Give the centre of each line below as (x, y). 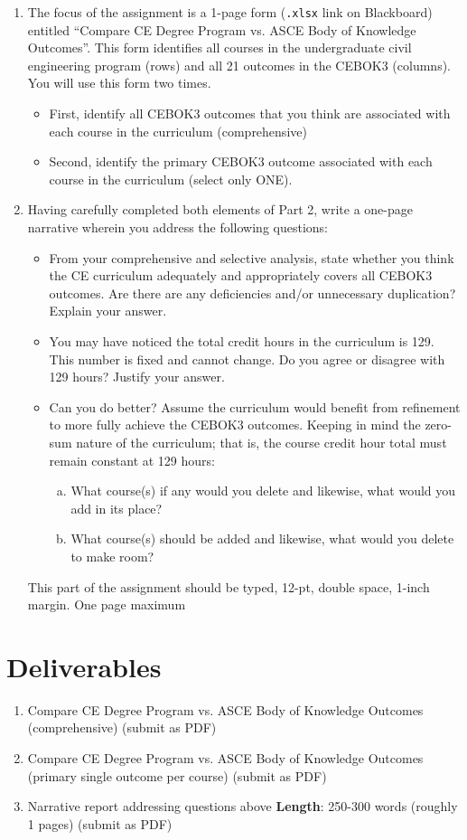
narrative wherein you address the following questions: (178, 227)
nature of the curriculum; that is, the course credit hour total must (262, 442)
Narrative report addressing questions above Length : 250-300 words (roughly (243, 806)
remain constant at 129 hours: (132, 460)
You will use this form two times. (119, 83)
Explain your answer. (108, 311)
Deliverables (84, 666)
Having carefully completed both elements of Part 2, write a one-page (220, 209)
